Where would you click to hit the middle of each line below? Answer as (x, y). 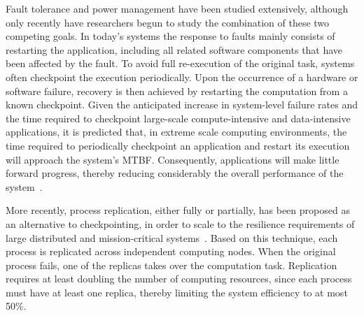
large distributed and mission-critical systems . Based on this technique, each (172, 237)
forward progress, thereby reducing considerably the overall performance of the (175, 173)
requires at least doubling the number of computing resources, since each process (179, 279)
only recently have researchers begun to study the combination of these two (168, 22)
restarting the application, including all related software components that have (174, 49)
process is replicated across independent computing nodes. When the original (171, 251)
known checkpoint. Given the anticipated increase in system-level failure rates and (182, 105)
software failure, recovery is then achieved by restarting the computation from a (177, 91)
